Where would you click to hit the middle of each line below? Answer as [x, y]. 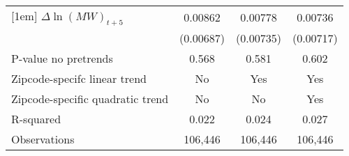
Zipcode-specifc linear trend [79, 79]
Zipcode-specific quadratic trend [90, 99]
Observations [43, 139]
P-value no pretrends [62, 58]
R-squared [36, 119]
